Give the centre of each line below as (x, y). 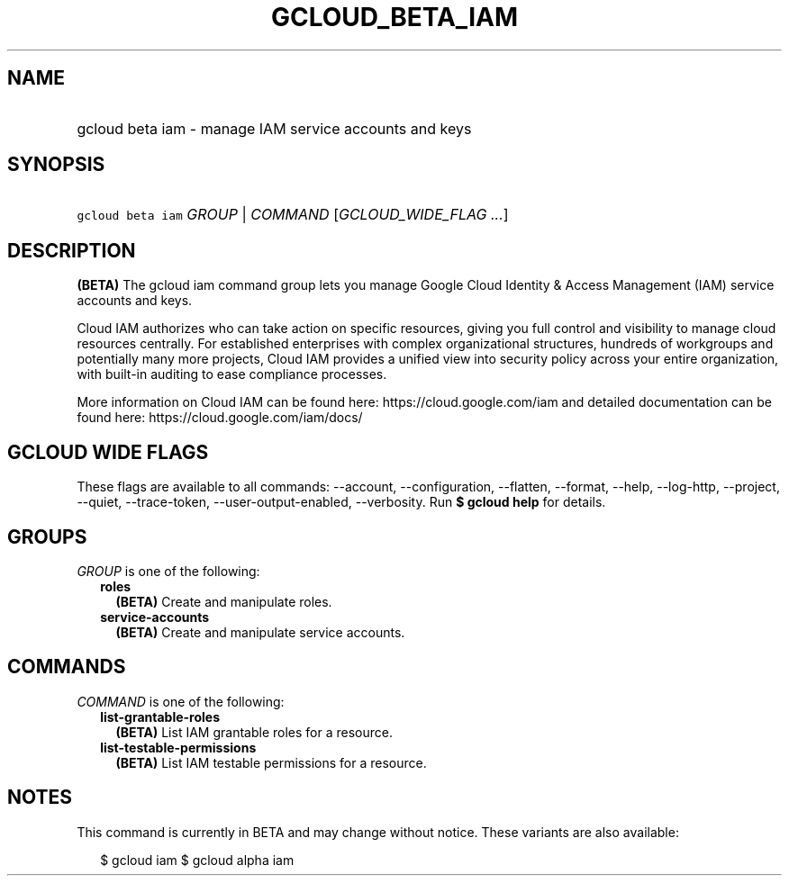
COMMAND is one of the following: (181, 701)
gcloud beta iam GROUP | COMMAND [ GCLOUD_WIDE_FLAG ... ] (293, 215)
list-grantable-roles (160, 716)
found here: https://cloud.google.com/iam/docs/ (220, 418)
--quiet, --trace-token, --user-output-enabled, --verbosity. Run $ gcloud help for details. (341, 502)
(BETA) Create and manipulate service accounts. (260, 632)
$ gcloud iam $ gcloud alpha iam (197, 860)
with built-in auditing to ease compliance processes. (232, 374)
